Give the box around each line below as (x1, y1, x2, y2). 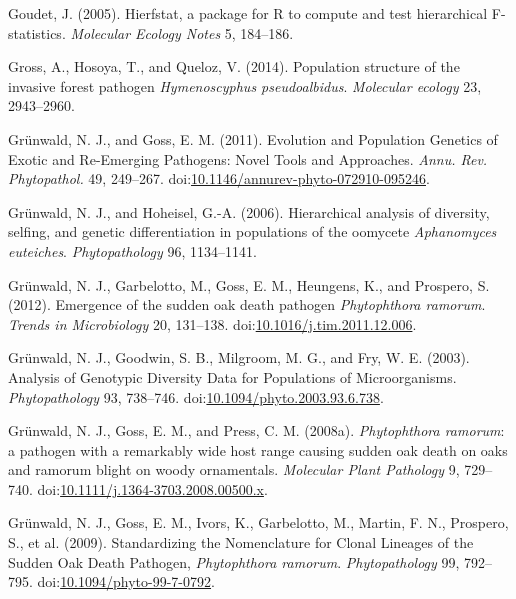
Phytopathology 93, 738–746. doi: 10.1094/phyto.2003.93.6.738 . (8, 386, 384, 407)
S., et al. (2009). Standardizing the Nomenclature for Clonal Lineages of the (8, 532, 474, 553)
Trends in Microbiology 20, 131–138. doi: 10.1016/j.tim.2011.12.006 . (8, 313, 417, 334)
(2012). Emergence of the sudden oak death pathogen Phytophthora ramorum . (8, 294, 486, 315)
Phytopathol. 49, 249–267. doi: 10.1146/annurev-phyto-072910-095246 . (8, 168, 430, 189)
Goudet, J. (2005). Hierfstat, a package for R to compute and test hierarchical (8, 3, 488, 23)
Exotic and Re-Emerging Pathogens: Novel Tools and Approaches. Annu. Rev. (8, 148, 488, 169)
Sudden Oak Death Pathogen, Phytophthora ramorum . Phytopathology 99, (8, 551, 460, 572)
